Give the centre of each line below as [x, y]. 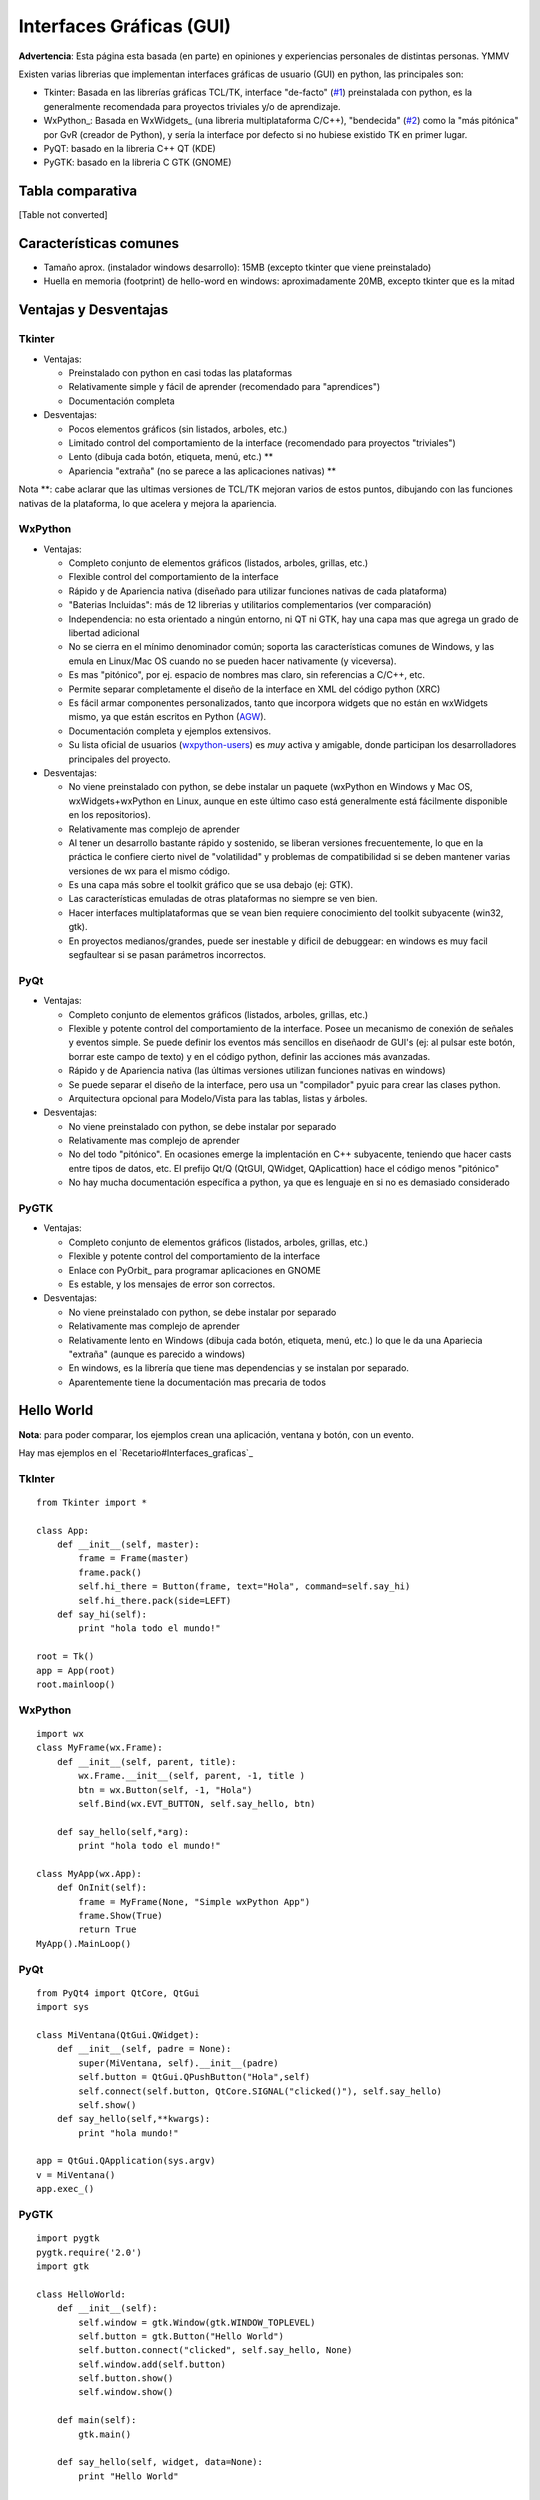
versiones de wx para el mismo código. [149, 871]
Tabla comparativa [78, 191]
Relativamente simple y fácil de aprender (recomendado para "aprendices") [224, 387]
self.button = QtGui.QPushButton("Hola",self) [194, 2077]
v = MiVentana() [76, 2174]
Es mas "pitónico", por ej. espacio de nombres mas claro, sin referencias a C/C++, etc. [246, 675]
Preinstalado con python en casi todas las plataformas [180, 373]
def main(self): [96, 2420]
